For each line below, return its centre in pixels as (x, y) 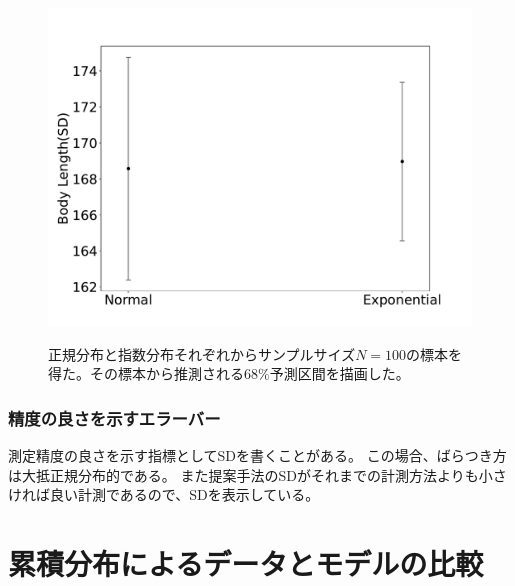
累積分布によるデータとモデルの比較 (246, 562)
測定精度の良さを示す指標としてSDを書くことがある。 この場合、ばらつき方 (257, 455)
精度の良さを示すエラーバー (114, 417)
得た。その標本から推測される (146, 373)
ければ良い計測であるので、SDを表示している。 (164, 494)
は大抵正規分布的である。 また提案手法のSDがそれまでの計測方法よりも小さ (257, 474)
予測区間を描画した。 (339, 373)
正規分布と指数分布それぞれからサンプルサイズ (202, 353)
